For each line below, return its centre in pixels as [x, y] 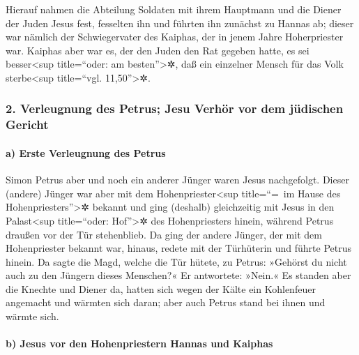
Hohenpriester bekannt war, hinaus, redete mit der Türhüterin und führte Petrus [178, 248]
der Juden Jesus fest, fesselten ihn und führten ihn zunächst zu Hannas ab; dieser [180, 23]
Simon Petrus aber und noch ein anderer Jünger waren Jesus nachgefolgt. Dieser [177, 180]
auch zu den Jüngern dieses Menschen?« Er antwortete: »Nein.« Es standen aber [178, 275]
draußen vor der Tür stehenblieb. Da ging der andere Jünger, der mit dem [164, 234]
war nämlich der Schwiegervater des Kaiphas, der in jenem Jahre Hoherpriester [175, 37]
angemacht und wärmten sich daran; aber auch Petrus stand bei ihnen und [166, 302]
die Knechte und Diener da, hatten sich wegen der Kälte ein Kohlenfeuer [161, 288]
